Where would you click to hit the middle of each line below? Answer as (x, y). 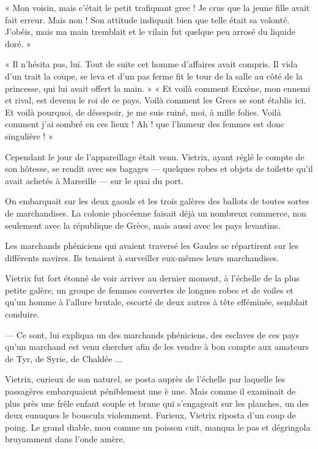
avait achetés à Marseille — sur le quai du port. (94, 180)
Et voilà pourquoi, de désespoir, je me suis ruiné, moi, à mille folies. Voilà (143, 112)
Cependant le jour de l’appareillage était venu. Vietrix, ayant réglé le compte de (155, 156)
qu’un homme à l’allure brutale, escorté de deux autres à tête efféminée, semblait (157, 302)
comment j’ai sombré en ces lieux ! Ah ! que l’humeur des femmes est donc (145, 124)
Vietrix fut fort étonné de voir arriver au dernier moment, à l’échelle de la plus (152, 278)
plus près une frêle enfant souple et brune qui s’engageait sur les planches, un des (157, 403)
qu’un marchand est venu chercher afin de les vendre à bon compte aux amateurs (157, 347)
